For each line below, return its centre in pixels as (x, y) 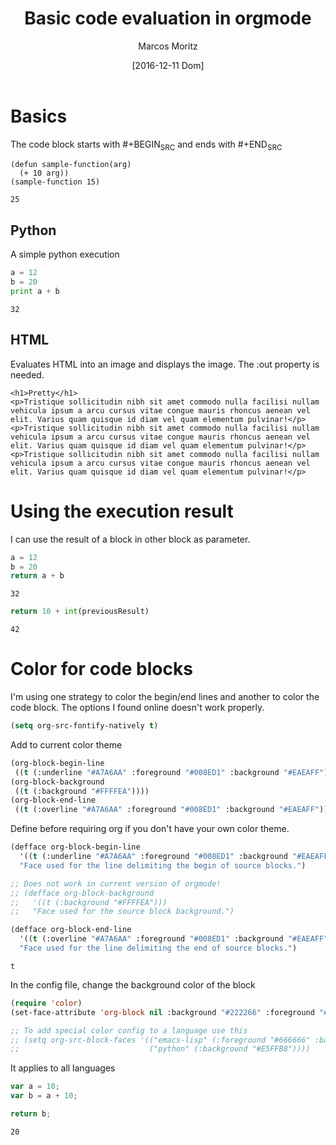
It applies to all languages (63, 1068)
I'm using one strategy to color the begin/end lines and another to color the (165, 697)
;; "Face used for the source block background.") (122, 912)
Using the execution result (122, 511)
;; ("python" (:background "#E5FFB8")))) (160, 1049)
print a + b (35, 292)
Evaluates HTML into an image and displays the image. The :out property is (165, 364)
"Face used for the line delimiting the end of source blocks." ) (158, 948)
